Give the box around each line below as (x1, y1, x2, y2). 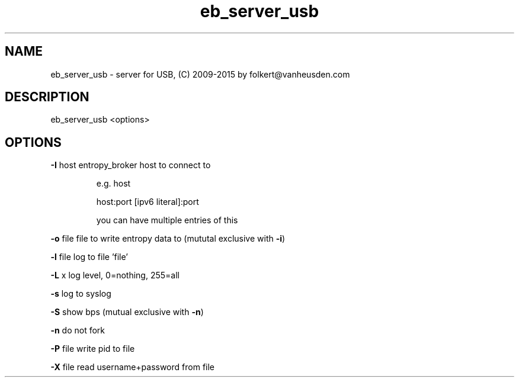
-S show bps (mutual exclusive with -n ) (50, 307, 204, 317)
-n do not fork (50, 325, 105, 336)
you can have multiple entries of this (96, 215, 238, 226)
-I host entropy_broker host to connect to (50, 160, 211, 171)
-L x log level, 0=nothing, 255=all (50, 270, 180, 281)
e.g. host (96, 178, 131, 189)
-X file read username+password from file (50, 362, 215, 373)
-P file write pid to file (50, 344, 135, 354)
